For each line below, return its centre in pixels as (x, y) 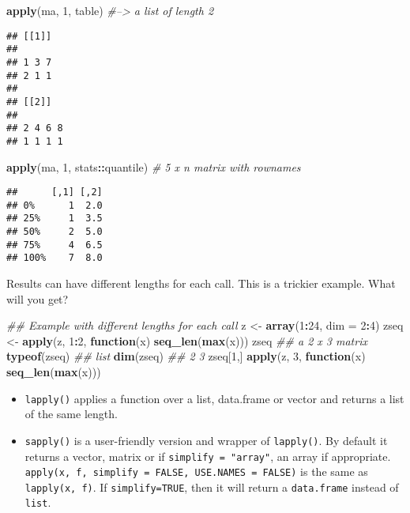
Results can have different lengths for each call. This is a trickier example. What (201, 283)
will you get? (38, 298)
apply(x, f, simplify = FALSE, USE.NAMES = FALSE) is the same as (196, 472)
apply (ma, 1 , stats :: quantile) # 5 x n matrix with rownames (154, 166)
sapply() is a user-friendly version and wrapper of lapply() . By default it (206, 440)
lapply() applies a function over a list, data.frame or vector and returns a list (214, 398)
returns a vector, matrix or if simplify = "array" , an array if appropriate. (208, 456)
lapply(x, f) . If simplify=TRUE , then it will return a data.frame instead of (212, 487)
